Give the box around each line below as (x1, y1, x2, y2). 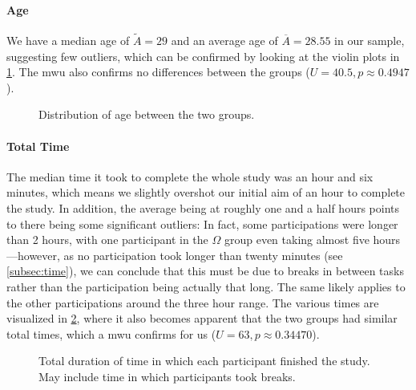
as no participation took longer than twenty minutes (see (63, 246, 343, 263)
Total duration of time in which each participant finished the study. (38, 352, 370, 369)
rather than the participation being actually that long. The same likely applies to (6, 278, 406, 295)
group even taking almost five (224, 231, 370, 248)
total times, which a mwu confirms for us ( (6, 325, 216, 342)
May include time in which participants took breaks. (38, 368, 296, 384)
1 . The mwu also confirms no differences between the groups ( (6, 63, 310, 80)
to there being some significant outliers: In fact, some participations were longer (6, 215, 398, 232)
